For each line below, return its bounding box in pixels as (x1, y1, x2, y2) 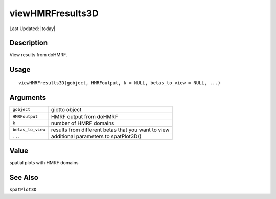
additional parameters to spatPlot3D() (51, 133, 142, 140)
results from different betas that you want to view (51, 126, 170, 133)
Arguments (9, 93, 47, 102)
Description (9, 39, 48, 47)
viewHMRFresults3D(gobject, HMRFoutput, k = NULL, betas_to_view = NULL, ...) (18, 80, 221, 86)
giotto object (51, 106, 82, 113)
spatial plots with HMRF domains (9, 160, 79, 166)
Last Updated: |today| (9, 25, 56, 32)
